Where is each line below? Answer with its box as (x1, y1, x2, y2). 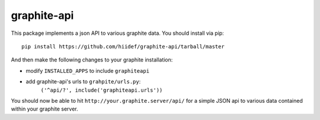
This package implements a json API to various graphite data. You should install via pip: (11, 30, 225, 37)
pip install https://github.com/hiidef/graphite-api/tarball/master (21, 43, 225, 50)
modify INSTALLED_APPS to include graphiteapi (25, 67, 150, 74)
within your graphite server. (11, 105, 78, 112)
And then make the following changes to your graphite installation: (11, 56, 173, 63)
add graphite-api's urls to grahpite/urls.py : (25, 78, 141, 85)
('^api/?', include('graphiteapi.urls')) (40, 86, 163, 93)
